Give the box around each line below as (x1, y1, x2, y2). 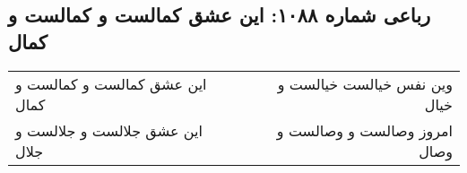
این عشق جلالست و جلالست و (15, 119, 203, 141)
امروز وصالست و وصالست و (276, 119, 453, 141)
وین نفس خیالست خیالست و (277, 73, 453, 94)
